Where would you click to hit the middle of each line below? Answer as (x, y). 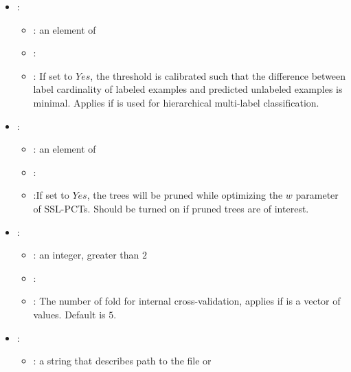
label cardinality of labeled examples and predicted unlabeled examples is (188, 89)
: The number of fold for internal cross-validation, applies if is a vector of (187, 301)
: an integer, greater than (86, 255)
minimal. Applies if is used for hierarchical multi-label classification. (176, 102)
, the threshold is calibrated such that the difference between (218, 75)
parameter (317, 195)
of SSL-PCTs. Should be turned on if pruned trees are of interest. (171, 208)
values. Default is (69, 314)
